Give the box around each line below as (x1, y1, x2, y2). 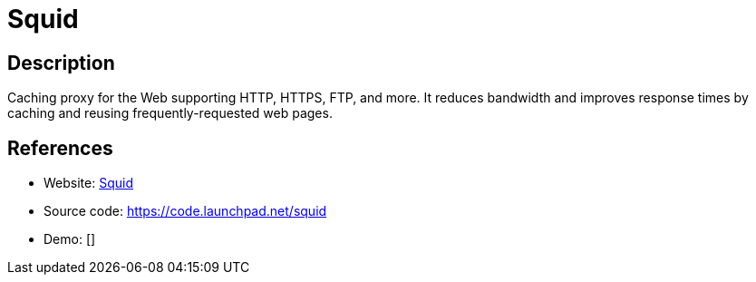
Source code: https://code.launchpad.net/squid (44, 203, 327, 219)
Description (7, 51, 115, 74)
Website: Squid (44, 175, 133, 191)
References (7, 136, 113, 160)
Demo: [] (44, 231, 96, 248)
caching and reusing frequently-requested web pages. (7, 105, 333, 122)
